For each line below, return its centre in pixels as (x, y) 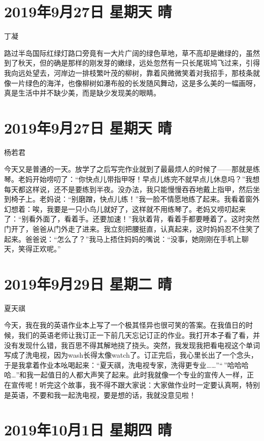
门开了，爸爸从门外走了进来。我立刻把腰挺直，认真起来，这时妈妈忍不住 (125, 228)
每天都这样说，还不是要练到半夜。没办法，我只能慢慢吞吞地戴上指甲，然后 (128, 189)
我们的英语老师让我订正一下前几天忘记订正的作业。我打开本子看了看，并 (139, 335)
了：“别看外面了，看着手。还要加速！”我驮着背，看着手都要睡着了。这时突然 (132, 219)
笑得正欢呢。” (39, 249)
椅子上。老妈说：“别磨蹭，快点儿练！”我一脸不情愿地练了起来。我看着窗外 (135, 199)
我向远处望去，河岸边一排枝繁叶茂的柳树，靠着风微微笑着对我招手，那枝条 (128, 72)
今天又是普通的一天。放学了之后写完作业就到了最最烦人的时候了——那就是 (128, 169)
